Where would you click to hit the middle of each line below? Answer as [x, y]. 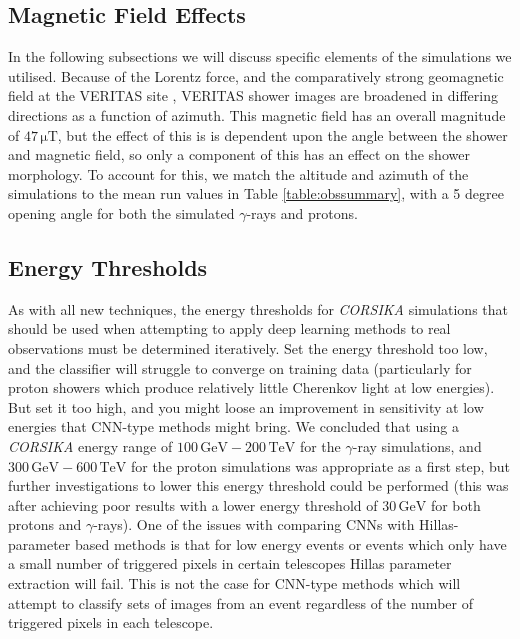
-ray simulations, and [417, 445]
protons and [45, 524]
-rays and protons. [302, 212]
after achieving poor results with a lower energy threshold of [193, 504]
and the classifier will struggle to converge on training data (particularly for [240, 367]
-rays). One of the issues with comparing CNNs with [254, 524]
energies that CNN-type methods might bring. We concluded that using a [234, 426]
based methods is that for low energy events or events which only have [290, 543]
